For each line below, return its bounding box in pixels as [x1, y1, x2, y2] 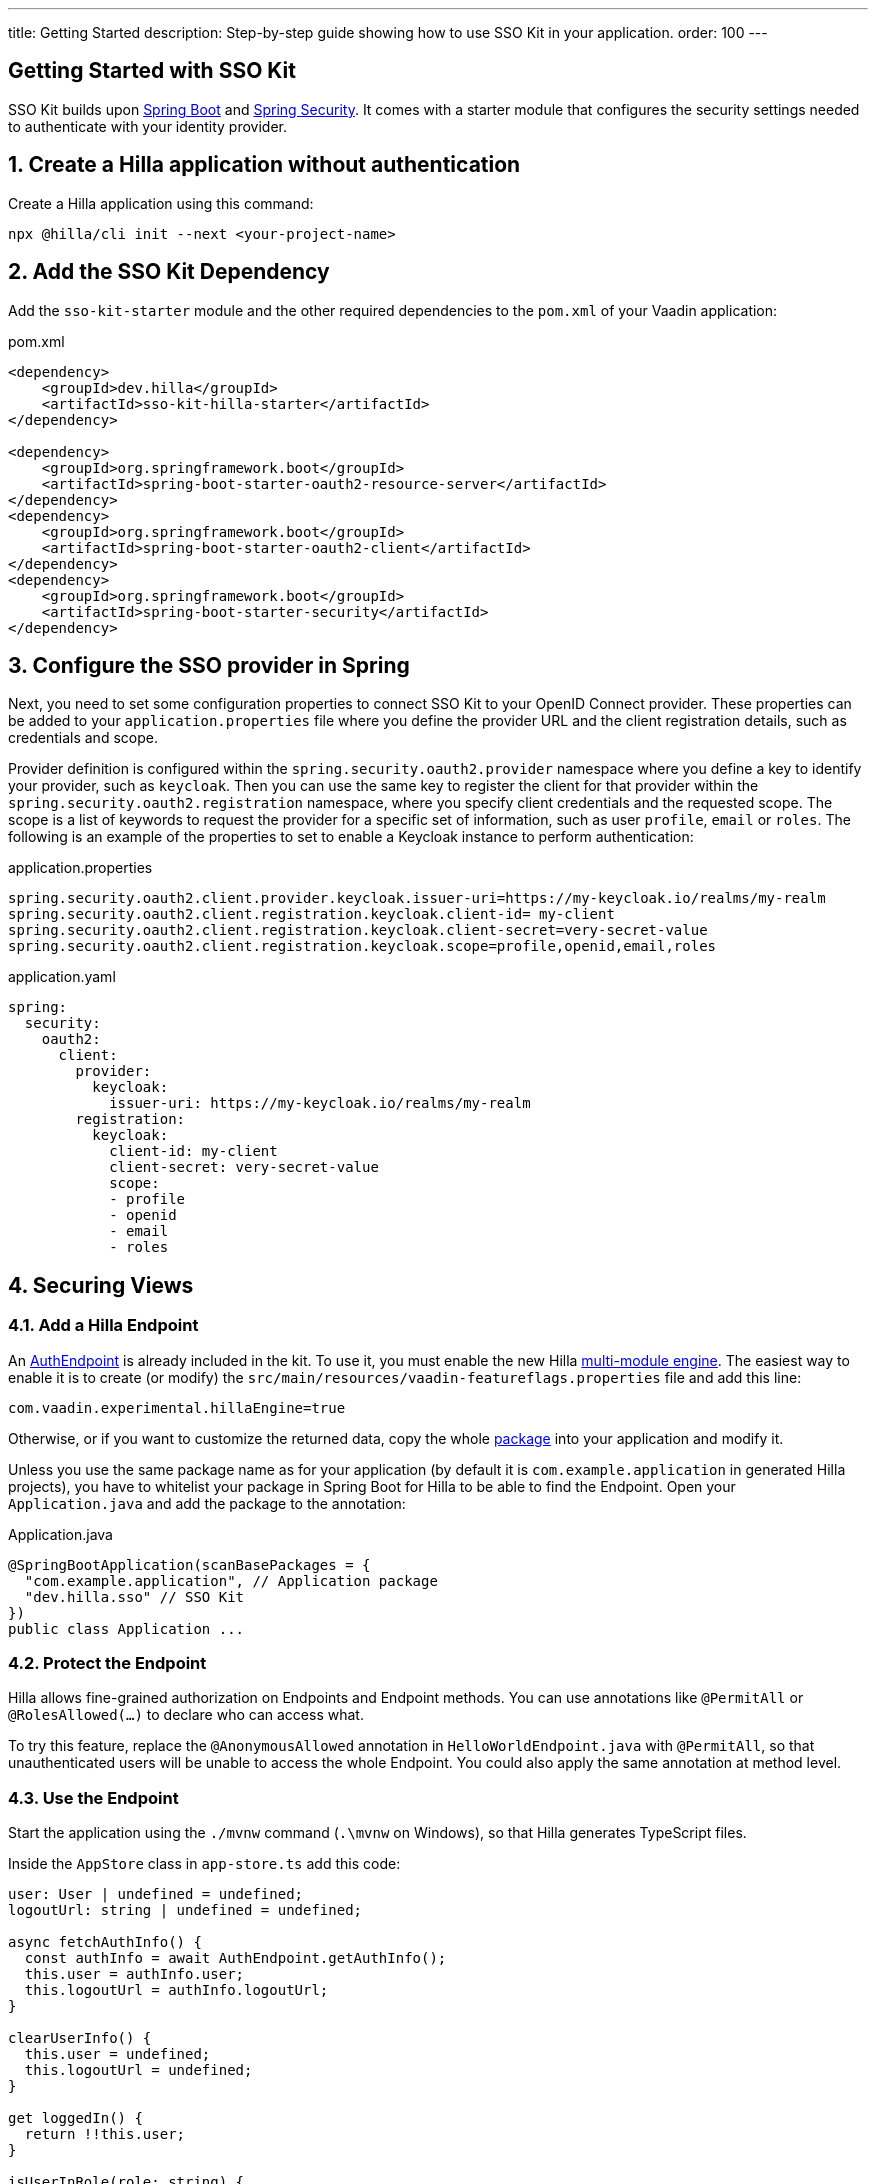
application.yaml [8, 968, 116, 986]
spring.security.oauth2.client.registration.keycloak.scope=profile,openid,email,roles [8, 938, 717, 955]
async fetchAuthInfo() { [8, 1934, 202, 1951]
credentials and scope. [8, 729, 158, 747]
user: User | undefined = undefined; [8, 1886, 304, 1903]
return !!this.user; [24, 2126, 186, 2143]
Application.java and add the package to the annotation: [8, 1494, 406, 1512]
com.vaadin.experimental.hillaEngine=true [8, 1399, 346, 1416]
